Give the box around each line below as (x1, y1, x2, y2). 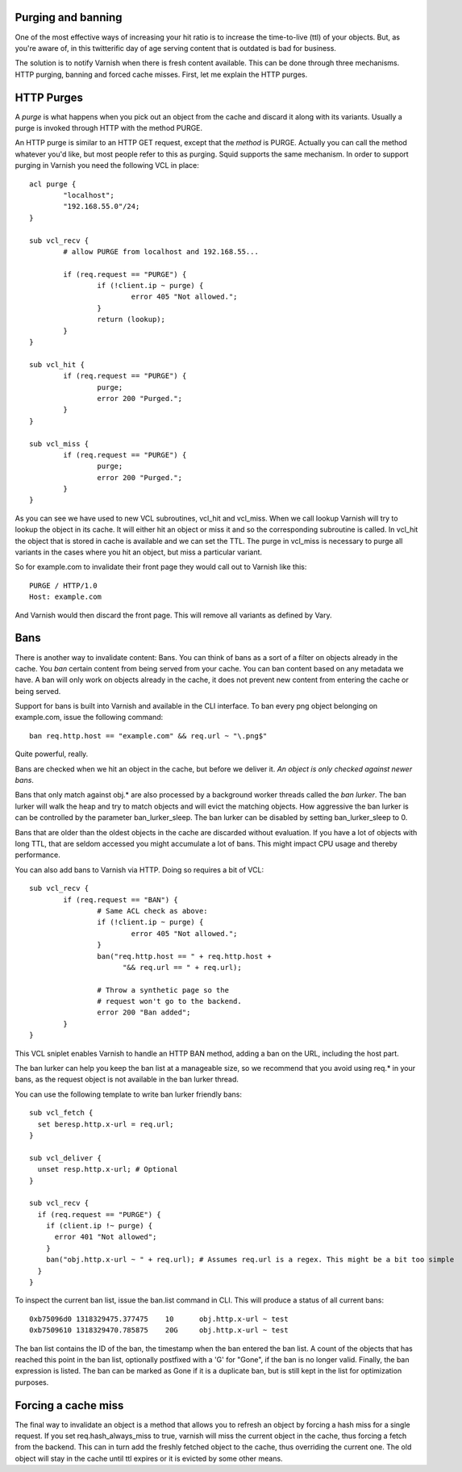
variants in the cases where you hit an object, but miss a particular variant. (15, 547, 262, 557)
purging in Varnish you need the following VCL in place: (15, 161, 199, 170)
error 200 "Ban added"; (97, 1008, 191, 1017)
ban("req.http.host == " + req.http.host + (97, 951, 272, 960)
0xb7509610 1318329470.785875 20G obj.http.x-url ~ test (29, 1326, 289, 1335)
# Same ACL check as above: (97, 906, 209, 915)
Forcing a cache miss (15, 1399, 124, 1412)
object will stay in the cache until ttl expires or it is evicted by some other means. (15, 1453, 283, 1463)
